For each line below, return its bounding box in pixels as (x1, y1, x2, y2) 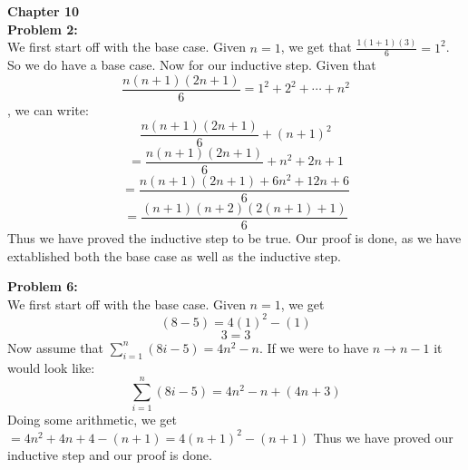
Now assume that (7, 338, 103, 357)
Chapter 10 (7, 2, 80, 20)
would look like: (7, 357, 95, 377)
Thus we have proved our (313, 427, 453, 446)
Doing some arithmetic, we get (7, 410, 177, 429)
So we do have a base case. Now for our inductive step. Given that (7, 55, 376, 74)
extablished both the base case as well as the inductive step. (7, 246, 341, 265)
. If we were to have (258, 338, 369, 357)
